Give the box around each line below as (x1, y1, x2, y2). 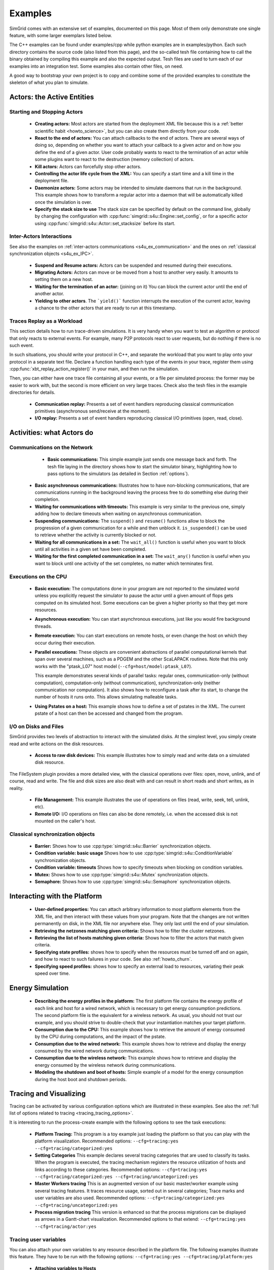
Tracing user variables (9, 1236, 66, 1243)
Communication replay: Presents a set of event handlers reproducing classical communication (35, 401, 234, 407)
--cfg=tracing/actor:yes (35, 1223, 96, 1229)
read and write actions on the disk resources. (9, 741, 104, 747)
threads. (35, 623, 53, 629)
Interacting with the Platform (9, 892, 102, 900)
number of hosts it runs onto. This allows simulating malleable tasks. (35, 694, 178, 700)
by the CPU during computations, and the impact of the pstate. (35, 1034, 166, 1040)
